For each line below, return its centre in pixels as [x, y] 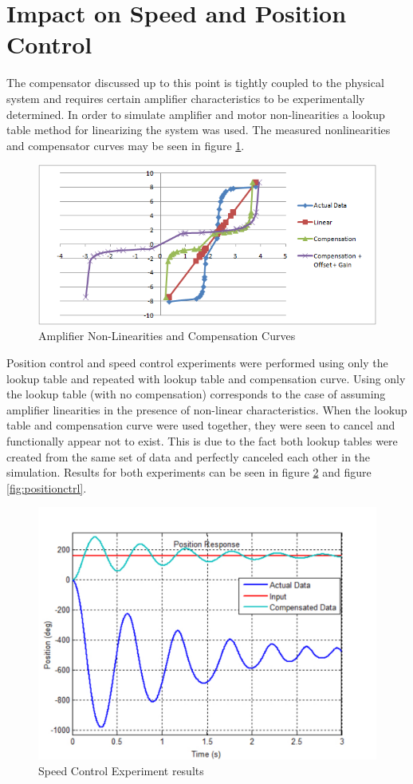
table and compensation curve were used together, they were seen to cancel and [201, 425]
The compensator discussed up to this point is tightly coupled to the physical [195, 83]
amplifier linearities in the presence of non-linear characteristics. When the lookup [207, 409]
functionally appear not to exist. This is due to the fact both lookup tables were [202, 441]
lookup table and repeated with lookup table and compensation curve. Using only [206, 378]
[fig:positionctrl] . [47, 487]
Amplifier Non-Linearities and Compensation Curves [167, 336]
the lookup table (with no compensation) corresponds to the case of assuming [196, 394]
